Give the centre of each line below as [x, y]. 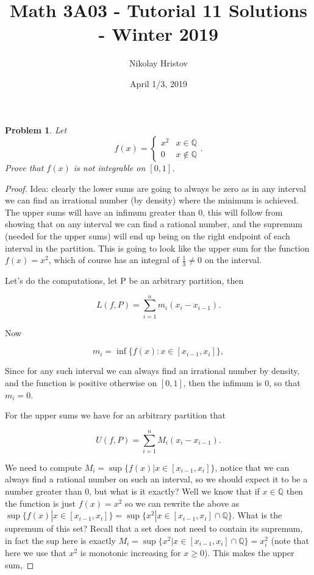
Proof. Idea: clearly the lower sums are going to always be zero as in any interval [155, 188]
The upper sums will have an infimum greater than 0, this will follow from [144, 212]
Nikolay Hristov [159, 63]
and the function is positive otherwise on [81, 382]
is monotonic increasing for [130, 553]
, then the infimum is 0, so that [242, 382]
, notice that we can [252, 467]
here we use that [36, 553]
